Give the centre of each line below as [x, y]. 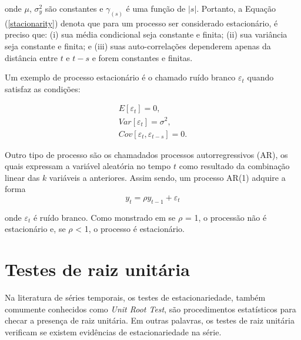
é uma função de [156, 8]
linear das [22, 177]
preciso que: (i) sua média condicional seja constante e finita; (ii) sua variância [146, 34]
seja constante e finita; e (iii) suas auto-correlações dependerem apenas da [138, 46]
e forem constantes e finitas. [142, 57]
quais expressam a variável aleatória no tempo [88, 166]
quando [260, 77]
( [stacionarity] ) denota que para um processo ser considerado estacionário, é [141, 23]
